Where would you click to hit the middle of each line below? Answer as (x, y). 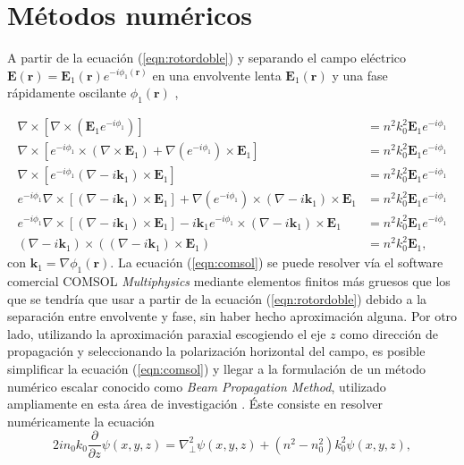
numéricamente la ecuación (81, 421)
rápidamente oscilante (67, 93)
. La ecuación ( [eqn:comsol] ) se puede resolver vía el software (277, 262)
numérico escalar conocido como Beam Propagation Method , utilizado (197, 386)
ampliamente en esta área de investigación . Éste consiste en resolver (195, 404)
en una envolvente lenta (217, 75)
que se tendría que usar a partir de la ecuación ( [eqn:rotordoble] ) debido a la (217, 298)
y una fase (360, 75)
